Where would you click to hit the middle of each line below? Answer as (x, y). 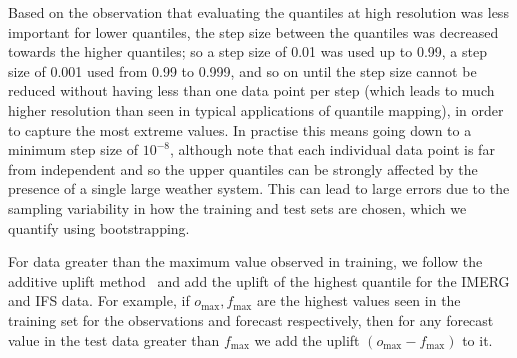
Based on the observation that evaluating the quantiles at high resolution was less (258, 12)
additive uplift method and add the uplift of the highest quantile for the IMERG (259, 280)
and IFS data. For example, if (99, 300)
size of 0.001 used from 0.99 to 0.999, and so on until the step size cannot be (242, 70)
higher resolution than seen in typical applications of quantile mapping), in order (256, 109)
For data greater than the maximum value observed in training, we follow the (245, 261)
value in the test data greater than (114, 339)
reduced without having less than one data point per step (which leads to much (251, 90)
